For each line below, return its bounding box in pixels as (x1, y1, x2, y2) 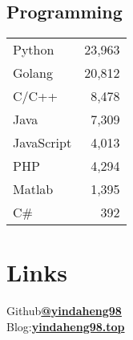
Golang (13, 63, 53, 83)
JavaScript (13, 133, 72, 152)
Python (13, 40, 54, 59)
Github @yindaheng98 (6, 302, 122, 319)
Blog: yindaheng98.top (6, 318, 125, 334)
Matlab (13, 180, 54, 199)
